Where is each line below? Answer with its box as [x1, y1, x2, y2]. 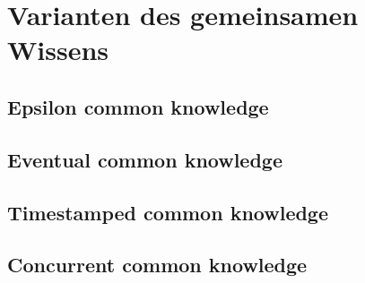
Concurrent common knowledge [7, 251, 308, 279]
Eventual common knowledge [7, 145, 282, 173]
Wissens [7, 31, 109, 68]
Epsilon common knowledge [7, 92, 269, 120]
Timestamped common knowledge [7, 198, 329, 226]
